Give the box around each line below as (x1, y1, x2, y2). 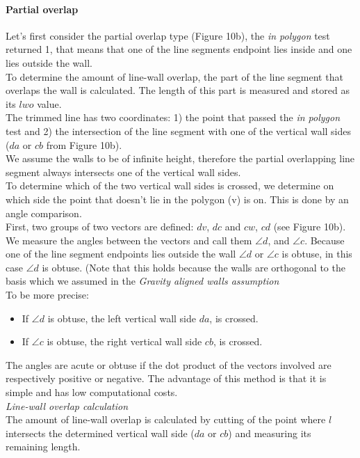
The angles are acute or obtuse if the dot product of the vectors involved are (6, 357, 332, 372)
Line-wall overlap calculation (6, 398, 129, 413)
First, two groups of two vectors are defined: (6, 219, 194, 234)
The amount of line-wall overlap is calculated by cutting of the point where (6, 412, 326, 427)
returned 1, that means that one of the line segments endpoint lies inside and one (6, 42, 352, 56)
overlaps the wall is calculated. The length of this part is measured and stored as (6, 83, 350, 97)
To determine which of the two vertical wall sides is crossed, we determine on (6, 178, 334, 193)
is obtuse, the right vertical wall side (47, 334, 202, 349)
